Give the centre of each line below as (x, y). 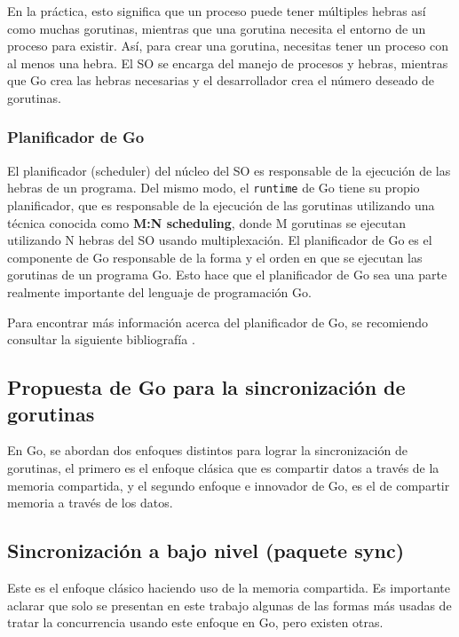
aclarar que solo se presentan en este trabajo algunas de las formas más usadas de (229, 605)
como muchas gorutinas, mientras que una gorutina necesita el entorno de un (217, 28)
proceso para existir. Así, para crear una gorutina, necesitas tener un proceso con (228, 46)
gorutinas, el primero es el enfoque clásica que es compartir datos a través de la (223, 467)
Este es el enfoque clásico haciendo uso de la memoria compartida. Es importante (229, 587)
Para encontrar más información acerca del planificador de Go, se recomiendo (218, 322)
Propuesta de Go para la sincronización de (206, 387)
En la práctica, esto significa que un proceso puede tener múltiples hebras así (217, 11)
